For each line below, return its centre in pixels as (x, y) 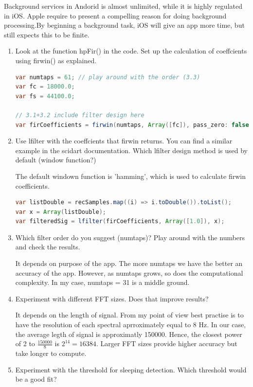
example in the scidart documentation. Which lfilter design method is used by (131, 150)
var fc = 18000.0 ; (45, 87)
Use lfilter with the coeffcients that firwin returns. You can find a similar (124, 141)
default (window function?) (56, 160)
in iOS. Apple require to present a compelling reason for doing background (115, 15)
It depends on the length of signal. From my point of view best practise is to (129, 315)
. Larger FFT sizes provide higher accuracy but (167, 343)
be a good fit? (36, 379)
